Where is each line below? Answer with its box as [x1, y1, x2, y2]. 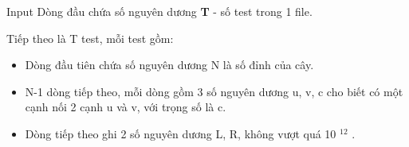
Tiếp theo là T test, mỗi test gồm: [6, 29, 174, 46]
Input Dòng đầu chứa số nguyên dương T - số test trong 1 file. [6, 3, 313, 19]
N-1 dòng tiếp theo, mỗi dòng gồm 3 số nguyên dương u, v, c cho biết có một [25, 83, 403, 99]
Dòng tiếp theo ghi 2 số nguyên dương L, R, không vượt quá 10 [25, 125, 336, 141]
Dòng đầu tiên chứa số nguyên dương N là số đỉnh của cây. [25, 56, 314, 73]
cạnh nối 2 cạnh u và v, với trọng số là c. [25, 99, 226, 115]
